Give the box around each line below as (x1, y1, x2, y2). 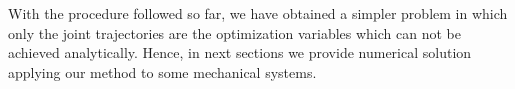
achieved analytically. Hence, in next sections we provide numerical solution (8, 42, 472, 63)
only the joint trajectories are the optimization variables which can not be (8, 22, 461, 43)
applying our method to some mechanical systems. (8, 61, 317, 82)
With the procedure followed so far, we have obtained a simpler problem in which (8, 3, 508, 23)
